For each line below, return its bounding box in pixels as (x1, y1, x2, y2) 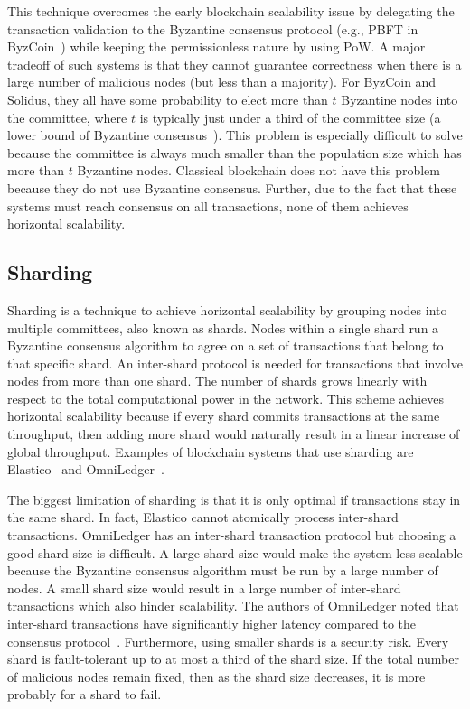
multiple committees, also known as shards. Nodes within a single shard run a (7, 318, 439, 337)
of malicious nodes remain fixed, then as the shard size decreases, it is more (7, 667, 426, 686)
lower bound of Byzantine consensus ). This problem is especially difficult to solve (7, 126, 463, 145)
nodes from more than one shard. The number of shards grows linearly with (7, 371, 428, 390)
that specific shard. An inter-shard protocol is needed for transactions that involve (7, 353, 463, 372)
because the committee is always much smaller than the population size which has (7, 143, 462, 162)
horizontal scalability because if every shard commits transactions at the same (7, 406, 440, 425)
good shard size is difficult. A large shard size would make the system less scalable (7, 543, 463, 562)
